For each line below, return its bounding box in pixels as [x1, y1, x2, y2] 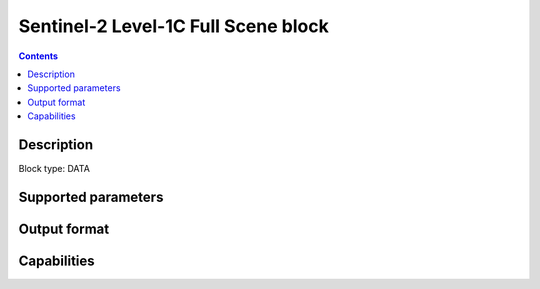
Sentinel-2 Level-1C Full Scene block [18, 15, 329, 37]
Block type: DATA [18, 163, 90, 175]
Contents [18, 50, 59, 62]
